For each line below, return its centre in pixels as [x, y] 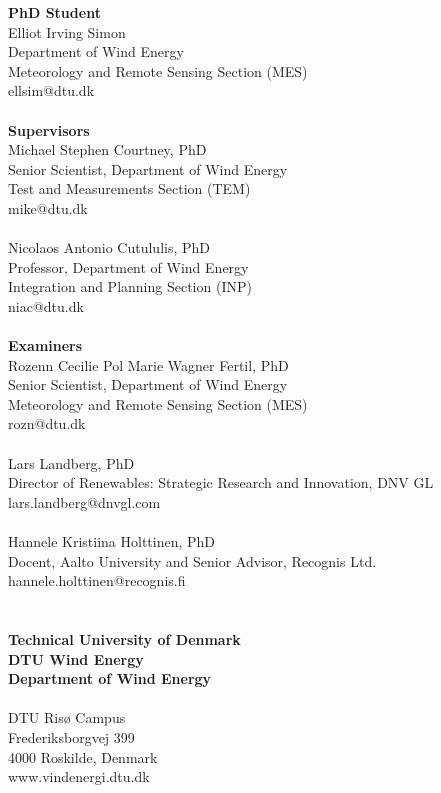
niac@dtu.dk [46, 305]
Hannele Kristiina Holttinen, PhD [112, 541]
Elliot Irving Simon [67, 31]
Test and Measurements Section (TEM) [129, 188]
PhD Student [54, 12]
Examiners [45, 345]
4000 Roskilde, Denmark [83, 756]
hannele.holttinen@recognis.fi [97, 580]
